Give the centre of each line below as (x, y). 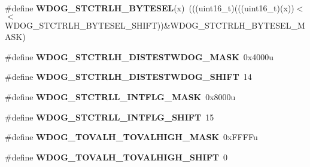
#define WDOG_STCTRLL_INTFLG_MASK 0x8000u (120, 96)
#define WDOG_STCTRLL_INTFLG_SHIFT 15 (110, 117)
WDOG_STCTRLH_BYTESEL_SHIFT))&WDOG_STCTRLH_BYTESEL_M (155, 25)
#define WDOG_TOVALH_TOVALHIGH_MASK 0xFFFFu (131, 137)
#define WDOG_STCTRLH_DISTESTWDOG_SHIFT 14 (128, 77)
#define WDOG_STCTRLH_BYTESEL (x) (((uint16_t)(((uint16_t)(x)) (150, 8)
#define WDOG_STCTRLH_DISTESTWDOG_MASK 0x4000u (139, 56)
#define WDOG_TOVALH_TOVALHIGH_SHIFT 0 (116, 157)
